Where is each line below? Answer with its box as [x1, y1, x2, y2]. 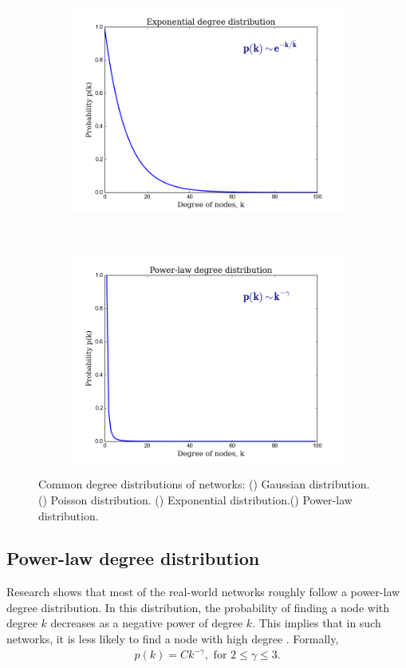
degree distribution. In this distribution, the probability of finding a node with [6, 599, 390, 615]
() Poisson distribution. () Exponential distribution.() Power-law [38, 491, 353, 508]
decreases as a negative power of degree [50, 615, 243, 631]
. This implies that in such [252, 615, 381, 631]
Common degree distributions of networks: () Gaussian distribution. [38, 476, 370, 492]
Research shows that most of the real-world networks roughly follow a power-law [6, 583, 400, 600]
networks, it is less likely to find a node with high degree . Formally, [6, 630, 339, 647]
